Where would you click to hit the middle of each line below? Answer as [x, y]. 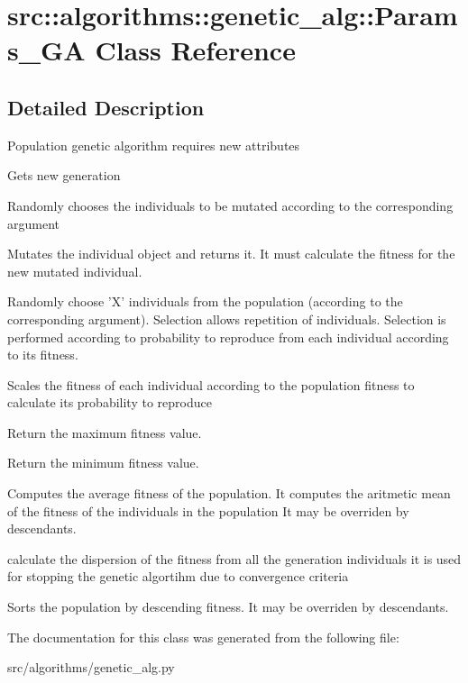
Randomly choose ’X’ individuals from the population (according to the [205, 301]
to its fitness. [43, 355]
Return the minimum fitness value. [103, 463]
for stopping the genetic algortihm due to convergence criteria [178, 576]
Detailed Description [106, 107]
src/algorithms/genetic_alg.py [91, 667]
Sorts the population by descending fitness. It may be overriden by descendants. [228, 607]
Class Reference [195, 50]
